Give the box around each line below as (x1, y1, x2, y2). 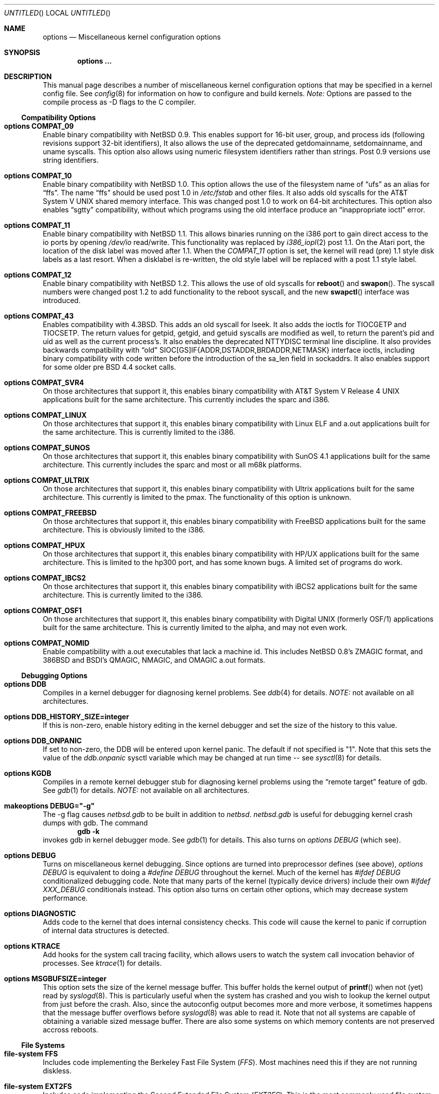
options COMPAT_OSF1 (4, 606, 82, 615)
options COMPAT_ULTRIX (4, 476, 90, 484)
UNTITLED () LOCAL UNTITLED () (4, 9, 111, 17)
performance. (43, 894, 88, 902)
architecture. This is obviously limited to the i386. (43, 525, 205, 534)
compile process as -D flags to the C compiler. (43, 98, 196, 106)
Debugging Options (21, 671, 88, 680)
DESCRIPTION (4, 72, 52, 81)
